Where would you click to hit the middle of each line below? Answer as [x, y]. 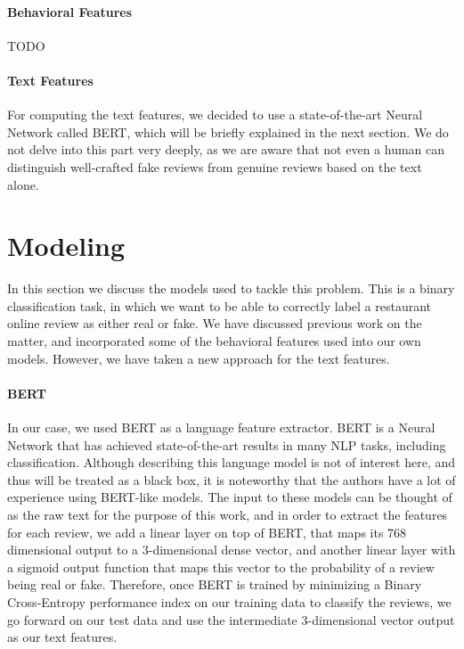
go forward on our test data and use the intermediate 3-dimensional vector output [231, 619]
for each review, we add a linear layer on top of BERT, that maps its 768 [207, 532]
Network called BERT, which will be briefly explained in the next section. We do [228, 131]
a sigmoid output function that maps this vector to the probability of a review [221, 567]
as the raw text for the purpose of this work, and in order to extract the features [228, 515]
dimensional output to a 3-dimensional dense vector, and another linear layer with [232, 550]
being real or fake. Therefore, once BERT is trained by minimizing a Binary [215, 584]
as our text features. [62, 637]
